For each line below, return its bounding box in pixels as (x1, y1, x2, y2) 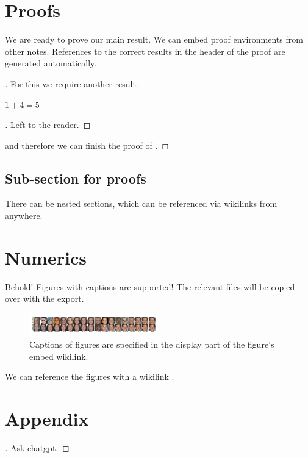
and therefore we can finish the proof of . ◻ (5, 138, 169, 151)
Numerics (5, 245, 87, 270)
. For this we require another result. (5, 77, 138, 90)
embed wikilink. (29, 349, 88, 362)
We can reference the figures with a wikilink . (5, 370, 174, 383)
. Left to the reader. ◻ (5, 118, 91, 131)
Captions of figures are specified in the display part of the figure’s (29, 338, 274, 350)
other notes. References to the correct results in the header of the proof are (5, 45, 285, 57)
